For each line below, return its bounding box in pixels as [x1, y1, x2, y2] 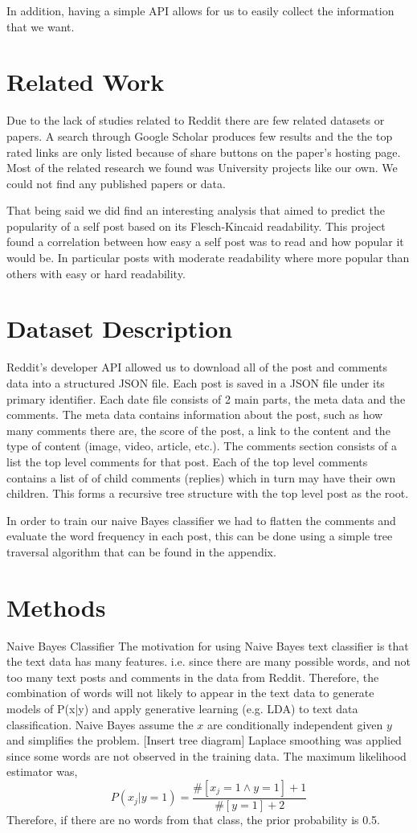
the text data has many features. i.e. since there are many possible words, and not [6, 653, 411, 670]
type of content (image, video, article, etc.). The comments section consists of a [6, 437, 398, 454]
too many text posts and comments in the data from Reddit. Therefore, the [6, 668, 379, 685]
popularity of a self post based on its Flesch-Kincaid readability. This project [6, 217, 386, 234]
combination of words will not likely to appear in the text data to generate [6, 684, 374, 701]
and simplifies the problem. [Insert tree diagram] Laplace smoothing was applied [6, 732, 402, 749]
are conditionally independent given [207, 716, 383, 732]
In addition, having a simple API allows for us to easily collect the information [6, 2, 395, 18]
